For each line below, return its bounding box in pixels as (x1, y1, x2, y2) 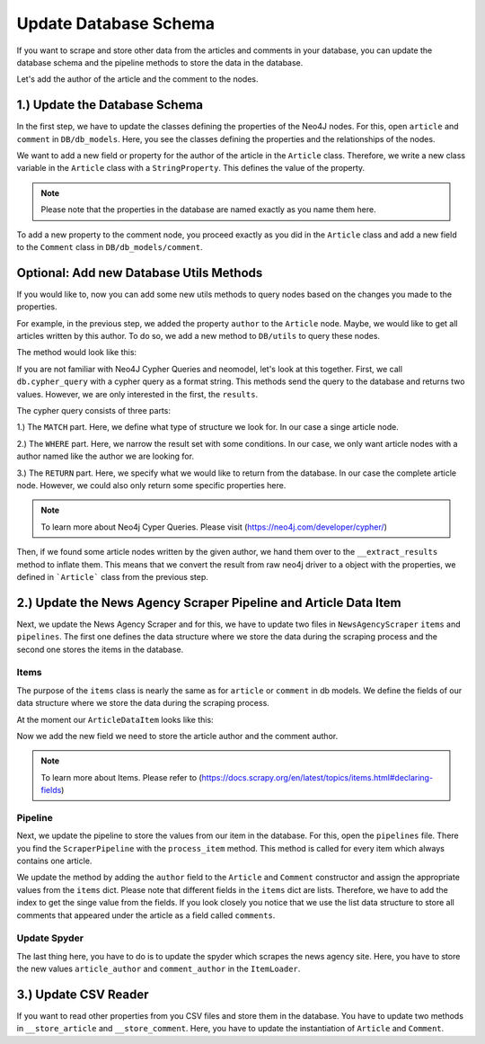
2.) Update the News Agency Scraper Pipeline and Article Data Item (16, 594, 401, 611)
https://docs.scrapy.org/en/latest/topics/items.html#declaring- (201, 772, 434, 782)
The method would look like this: (16, 347, 137, 358)
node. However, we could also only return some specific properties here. (16, 479, 287, 490)
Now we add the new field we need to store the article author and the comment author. (16, 730, 339, 741)
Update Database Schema (16, 13, 216, 33)
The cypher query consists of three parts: (16, 406, 171, 415)
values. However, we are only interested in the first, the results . (16, 388, 259, 399)
